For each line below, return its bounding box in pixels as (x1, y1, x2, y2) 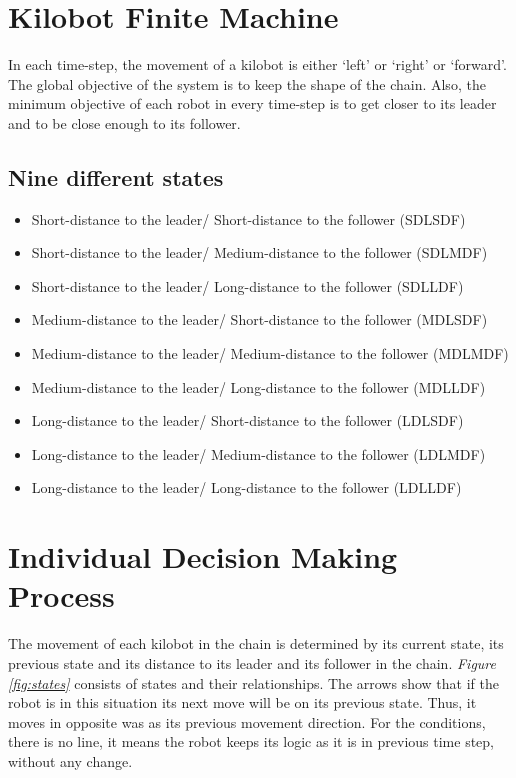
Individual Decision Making (8, 536, 398, 577)
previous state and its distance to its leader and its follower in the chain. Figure (8, 652, 496, 673)
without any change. (8, 750, 133, 771)
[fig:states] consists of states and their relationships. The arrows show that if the (8, 672, 499, 693)
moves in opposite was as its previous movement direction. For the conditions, (8, 711, 486, 732)
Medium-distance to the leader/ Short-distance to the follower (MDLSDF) (31, 309, 488, 330)
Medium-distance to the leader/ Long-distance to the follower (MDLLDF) (31, 376, 486, 397)
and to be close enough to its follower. (8, 112, 241, 133)
